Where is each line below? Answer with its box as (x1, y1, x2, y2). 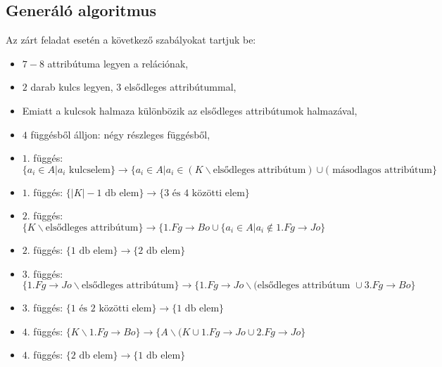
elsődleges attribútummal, (124, 79, 236, 94)
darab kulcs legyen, (30, 79, 113, 94)
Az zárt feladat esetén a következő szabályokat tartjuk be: (6, 32, 256, 47)
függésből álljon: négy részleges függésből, (30, 127, 210, 141)
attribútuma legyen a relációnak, (47, 56, 189, 70)
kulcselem (69, 165, 110, 175)
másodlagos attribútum (332, 165, 432, 175)
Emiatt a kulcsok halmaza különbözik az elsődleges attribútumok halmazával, (22, 103, 358, 117)
